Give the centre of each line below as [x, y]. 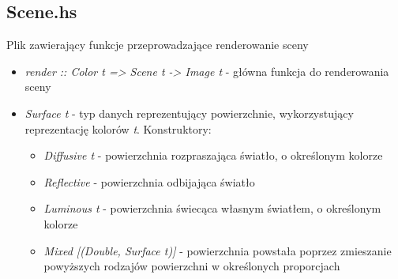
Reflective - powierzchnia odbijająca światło [149, 181]
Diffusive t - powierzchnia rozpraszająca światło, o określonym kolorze [213, 155]
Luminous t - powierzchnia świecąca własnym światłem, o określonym [212, 208]
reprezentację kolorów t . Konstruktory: [118, 128]
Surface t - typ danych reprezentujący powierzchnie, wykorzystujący [189, 113]
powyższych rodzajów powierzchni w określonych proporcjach [192, 266]
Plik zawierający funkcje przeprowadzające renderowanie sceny [158, 45]
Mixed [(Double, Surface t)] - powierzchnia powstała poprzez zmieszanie [218, 250]
